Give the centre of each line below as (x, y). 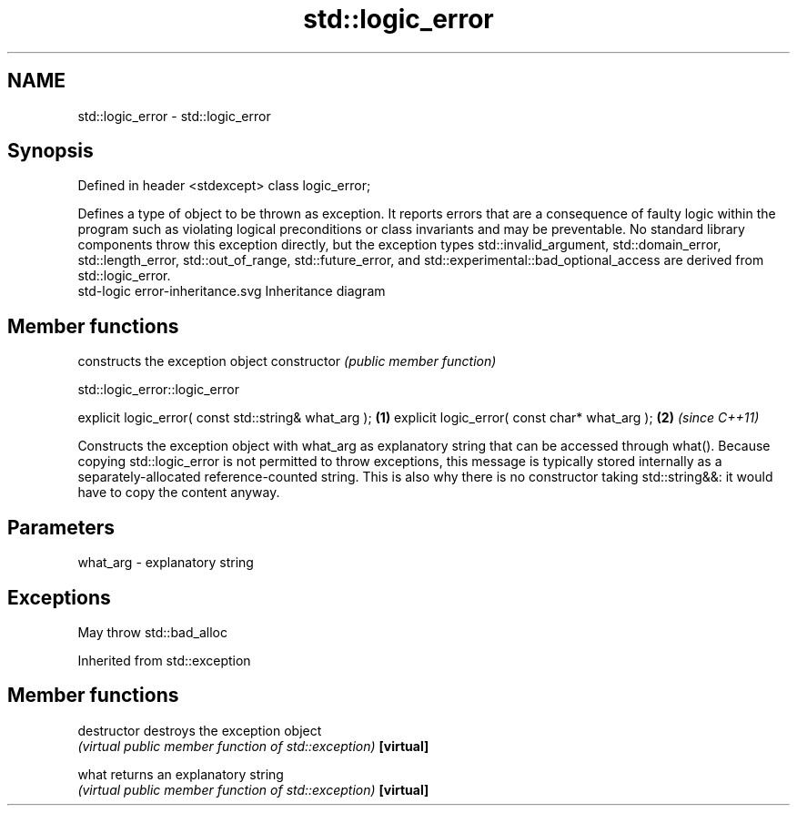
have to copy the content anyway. (179, 493)
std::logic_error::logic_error (158, 390)
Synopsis (50, 151)
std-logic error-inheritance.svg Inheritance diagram (232, 291)
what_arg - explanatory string (166, 563)
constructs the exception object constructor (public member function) (287, 361)
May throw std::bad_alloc (152, 632)
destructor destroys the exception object (200, 730)
